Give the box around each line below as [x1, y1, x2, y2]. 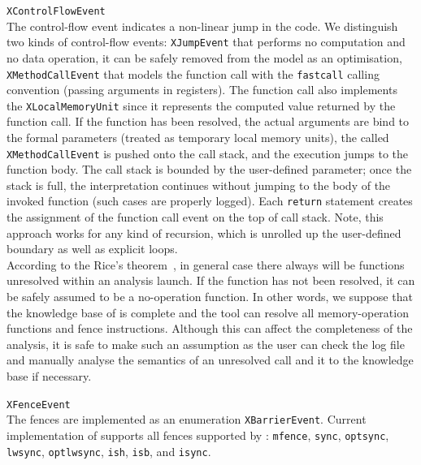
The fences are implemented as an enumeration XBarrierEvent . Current [7, 411, 367, 428]
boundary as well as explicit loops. [7, 240, 178, 257]
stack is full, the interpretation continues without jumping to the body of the [7, 176, 391, 193]
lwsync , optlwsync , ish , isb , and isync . [7, 442, 211, 459]
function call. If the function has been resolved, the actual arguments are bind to [7, 113, 410, 130]
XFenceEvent [7, 398, 71, 411]
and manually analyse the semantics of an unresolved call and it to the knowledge [7, 351, 414, 368]
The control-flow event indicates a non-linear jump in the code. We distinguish [7, 17, 398, 34]
